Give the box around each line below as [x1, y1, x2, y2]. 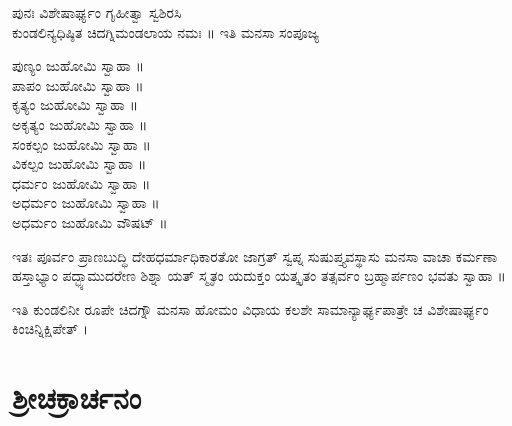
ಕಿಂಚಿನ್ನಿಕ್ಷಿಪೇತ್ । [12, 318, 89, 339]
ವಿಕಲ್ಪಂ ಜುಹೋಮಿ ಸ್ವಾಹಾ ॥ [12, 153, 147, 174]
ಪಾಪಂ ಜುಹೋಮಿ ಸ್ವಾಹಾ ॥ [12, 74, 144, 95]
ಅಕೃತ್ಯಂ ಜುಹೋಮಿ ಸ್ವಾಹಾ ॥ [12, 113, 148, 134]
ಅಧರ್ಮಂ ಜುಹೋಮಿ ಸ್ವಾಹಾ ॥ [12, 192, 160, 213]
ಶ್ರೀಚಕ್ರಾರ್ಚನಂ [12, 377, 142, 418]
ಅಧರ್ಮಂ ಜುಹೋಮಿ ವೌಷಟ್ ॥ [12, 211, 168, 232]
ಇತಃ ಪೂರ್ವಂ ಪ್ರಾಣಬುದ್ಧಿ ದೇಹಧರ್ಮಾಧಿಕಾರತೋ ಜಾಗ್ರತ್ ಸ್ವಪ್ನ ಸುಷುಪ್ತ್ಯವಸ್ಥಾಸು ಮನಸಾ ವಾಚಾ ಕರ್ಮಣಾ [12, 245, 498, 266]
